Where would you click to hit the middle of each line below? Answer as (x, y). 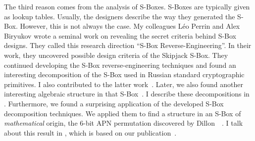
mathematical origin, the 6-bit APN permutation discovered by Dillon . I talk (124, 123)
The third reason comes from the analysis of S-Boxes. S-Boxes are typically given (127, 6)
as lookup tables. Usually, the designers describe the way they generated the (120, 16)
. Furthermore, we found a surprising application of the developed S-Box (114, 103)
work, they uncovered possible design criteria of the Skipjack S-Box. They (116, 55)
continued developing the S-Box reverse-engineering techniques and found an (120, 65)
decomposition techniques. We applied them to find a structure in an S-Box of (123, 113)
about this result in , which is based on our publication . (90, 132)
